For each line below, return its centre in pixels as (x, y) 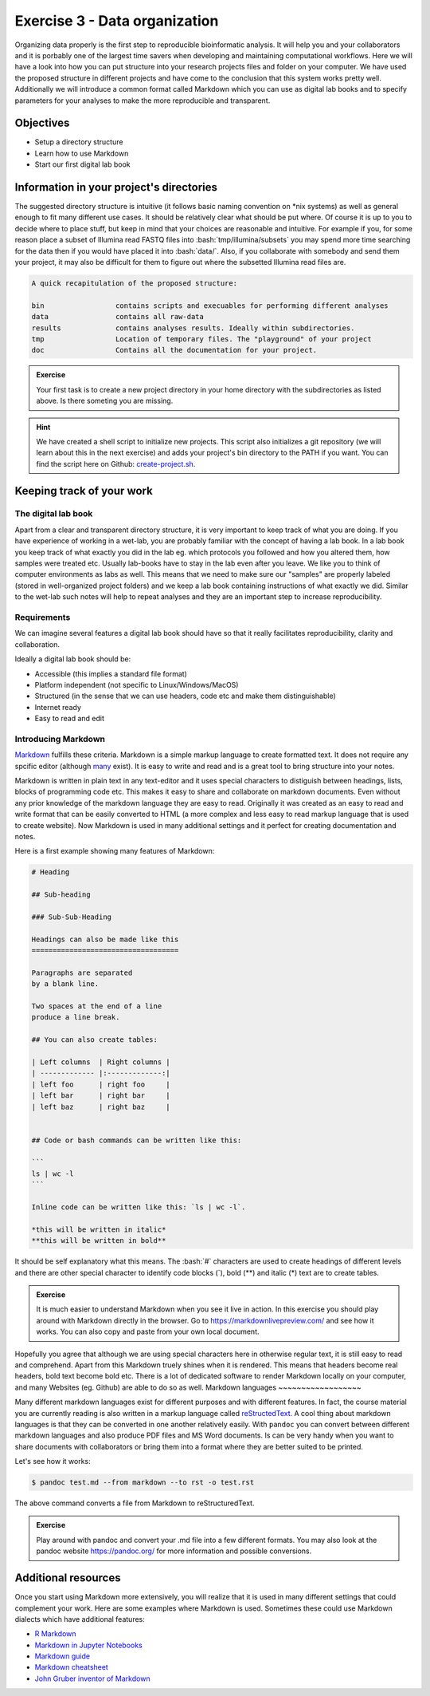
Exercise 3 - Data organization (117, 21)
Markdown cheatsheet (72, 1667)
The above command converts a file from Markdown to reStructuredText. (135, 1503)
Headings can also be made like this (105, 939)
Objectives (42, 123)
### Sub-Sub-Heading (71, 917)
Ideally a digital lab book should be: (73, 659)
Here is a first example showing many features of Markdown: (115, 851)
